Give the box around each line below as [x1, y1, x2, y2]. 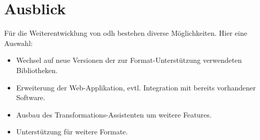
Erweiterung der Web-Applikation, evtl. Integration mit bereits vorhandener [16, 82, 256, 92]
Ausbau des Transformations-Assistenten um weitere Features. [16, 109, 212, 120]
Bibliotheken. [16, 64, 58, 75]
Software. [16, 92, 46, 103]
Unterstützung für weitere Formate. [16, 126, 128, 137]
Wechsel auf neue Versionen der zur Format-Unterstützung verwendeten [16, 55, 242, 65]
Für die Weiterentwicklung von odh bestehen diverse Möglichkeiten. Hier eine [4, 28, 247, 38]
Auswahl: [4, 37, 33, 48]
